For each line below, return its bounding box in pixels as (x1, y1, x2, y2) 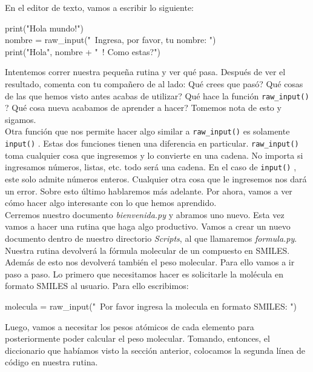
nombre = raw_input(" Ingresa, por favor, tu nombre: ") (5, 33, 216, 46)
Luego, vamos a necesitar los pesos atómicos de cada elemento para (5, 320, 254, 333)
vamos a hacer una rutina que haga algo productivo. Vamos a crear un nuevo (5, 220, 291, 233)
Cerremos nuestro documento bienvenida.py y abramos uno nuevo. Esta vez (5, 208, 285, 221)
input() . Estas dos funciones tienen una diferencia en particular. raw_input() (5, 137, 299, 150)
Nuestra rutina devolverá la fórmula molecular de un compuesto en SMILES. (5, 244, 290, 256)
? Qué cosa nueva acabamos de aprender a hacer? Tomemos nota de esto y (5, 101, 282, 114)
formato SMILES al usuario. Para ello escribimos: (5, 279, 189, 292)
